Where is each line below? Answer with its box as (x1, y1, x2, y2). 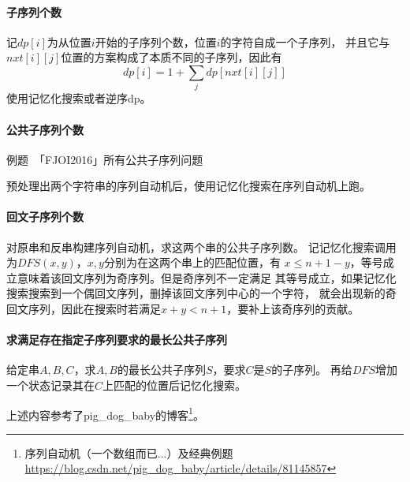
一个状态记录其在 (6, 377, 95, 394)
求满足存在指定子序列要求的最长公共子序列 (6, 331, 227, 348)
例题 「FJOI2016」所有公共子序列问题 (6, 151, 203, 167)
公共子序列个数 (6, 121, 84, 137)
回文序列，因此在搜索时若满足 (6, 301, 161, 317)
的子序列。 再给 (271, 361, 352, 378)
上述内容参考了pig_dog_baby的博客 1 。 (6, 404, 204, 423)
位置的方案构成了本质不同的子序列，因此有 (61, 49, 282, 65)
